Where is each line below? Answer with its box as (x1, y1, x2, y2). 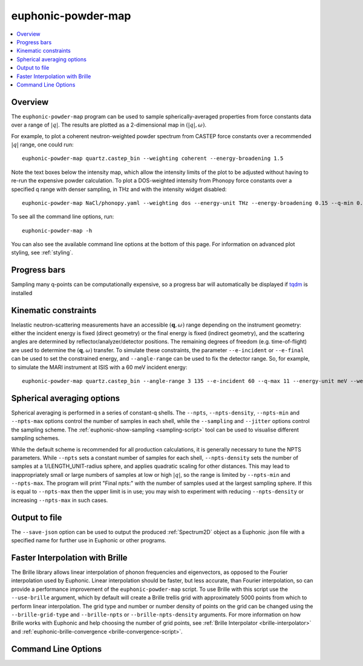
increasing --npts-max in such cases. (11, 496, 108, 504)
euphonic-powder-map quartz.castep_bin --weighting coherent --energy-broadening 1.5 (22, 155, 284, 162)
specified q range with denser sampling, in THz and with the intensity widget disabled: (11, 185, 227, 193)
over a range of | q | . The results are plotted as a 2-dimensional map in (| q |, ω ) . (11, 121, 207, 128)
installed (11, 289, 33, 296)
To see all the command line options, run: (11, 213, 114, 221)
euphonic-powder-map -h (22, 227, 93, 234)
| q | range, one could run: (11, 141, 74, 148)
